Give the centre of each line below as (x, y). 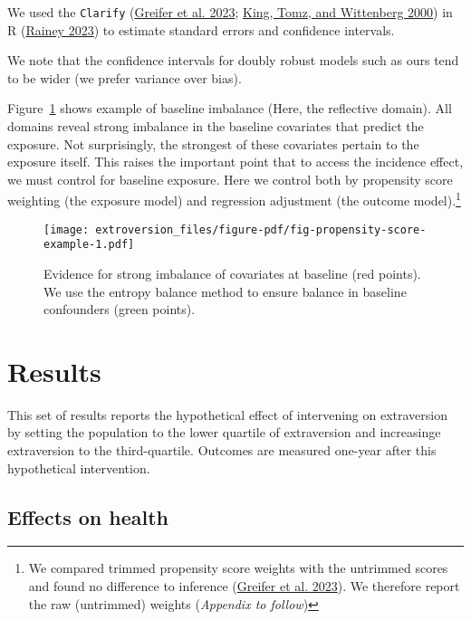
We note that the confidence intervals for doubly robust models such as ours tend (233, 60)
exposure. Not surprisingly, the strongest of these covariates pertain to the (213, 143)
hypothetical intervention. (79, 467)
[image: (67, 229)
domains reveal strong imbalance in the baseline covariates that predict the (216, 126)
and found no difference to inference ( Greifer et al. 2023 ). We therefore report (244, 586)
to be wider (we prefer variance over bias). (125, 77)
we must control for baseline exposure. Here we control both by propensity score (230, 179)
